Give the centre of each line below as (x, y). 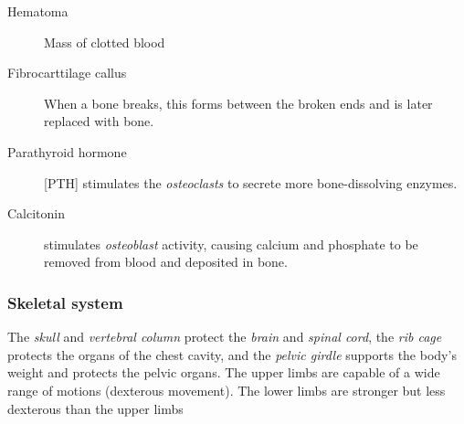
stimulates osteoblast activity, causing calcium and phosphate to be (231, 244)
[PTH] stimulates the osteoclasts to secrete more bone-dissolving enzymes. (251, 182)
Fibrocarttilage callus (67, 73)
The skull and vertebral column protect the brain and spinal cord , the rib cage (225, 337)
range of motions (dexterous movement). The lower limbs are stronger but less (227, 390)
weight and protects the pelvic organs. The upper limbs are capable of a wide (224, 372)
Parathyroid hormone (67, 151)
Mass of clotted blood (105, 42)
